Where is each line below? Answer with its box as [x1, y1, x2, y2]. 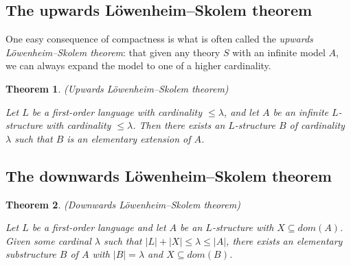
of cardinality [289, 118, 345, 132]
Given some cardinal [5, 233, 91, 247]
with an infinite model [232, 45, 326, 59]
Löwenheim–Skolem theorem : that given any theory [5, 45, 220, 59]
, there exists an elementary [226, 233, 343, 247]
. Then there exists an [133, 118, 225, 132]
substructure [5, 247, 56, 261]
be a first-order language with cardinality [32, 104, 202, 119]
